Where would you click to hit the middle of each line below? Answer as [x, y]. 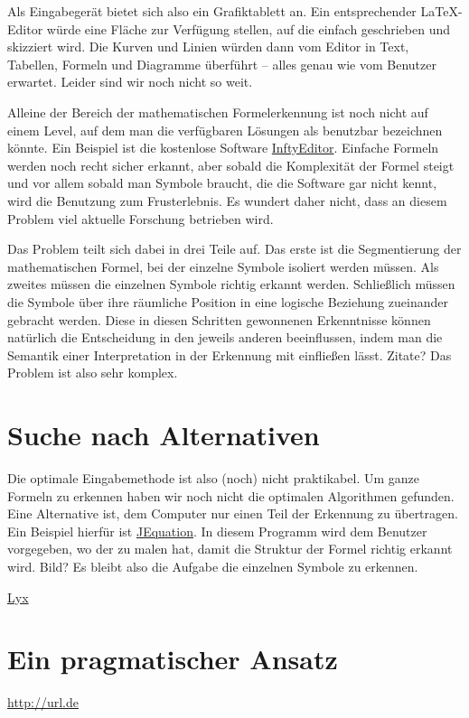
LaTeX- [441, 11]
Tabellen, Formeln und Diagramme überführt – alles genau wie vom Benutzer [222, 64]
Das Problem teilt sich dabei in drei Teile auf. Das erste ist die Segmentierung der [234, 249]
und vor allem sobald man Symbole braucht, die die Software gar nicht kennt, [222, 183]
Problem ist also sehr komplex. [93, 373]
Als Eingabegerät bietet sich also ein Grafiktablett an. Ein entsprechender [212, 11]
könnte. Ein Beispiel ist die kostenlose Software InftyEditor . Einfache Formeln [223, 148]
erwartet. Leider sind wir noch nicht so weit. [130, 82]
